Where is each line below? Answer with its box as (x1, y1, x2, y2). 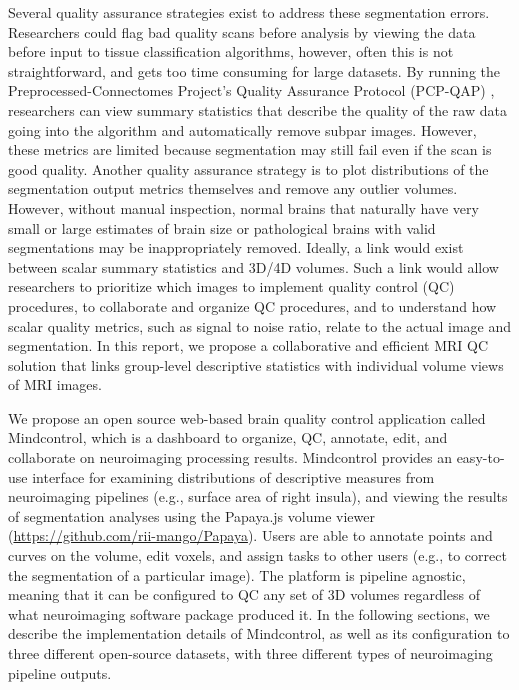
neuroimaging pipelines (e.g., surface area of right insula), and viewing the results (8, 486, 508, 507)
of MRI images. (8, 374, 102, 395)
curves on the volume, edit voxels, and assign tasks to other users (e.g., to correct (8, 545, 507, 566)
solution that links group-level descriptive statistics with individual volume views (8, 354, 504, 375)
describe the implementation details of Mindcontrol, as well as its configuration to (8, 623, 510, 644)
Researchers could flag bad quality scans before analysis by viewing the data (8, 21, 476, 42)
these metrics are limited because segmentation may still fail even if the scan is (8, 139, 492, 160)
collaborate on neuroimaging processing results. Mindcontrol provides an (8, 447, 452, 468)
